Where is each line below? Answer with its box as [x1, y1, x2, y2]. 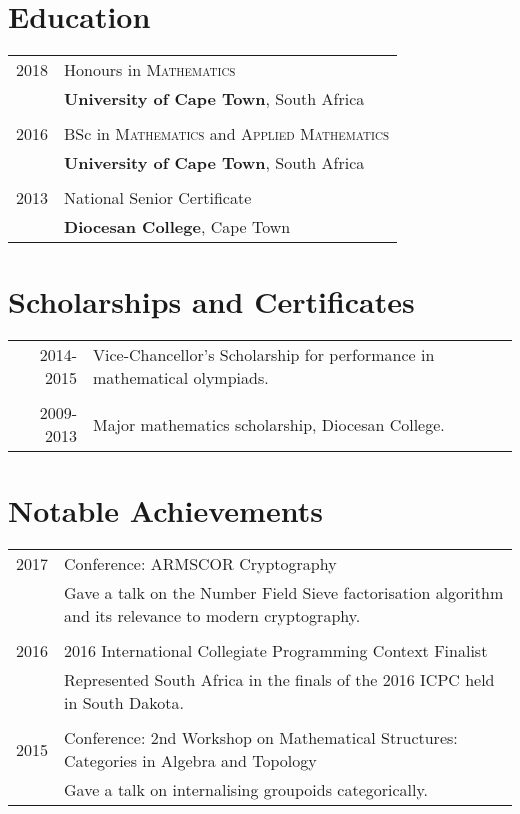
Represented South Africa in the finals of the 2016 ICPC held [64, 668, 495, 692]
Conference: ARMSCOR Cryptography [64, 552, 337, 576]
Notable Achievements [8, 490, 323, 531]
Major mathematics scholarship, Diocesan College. [93, 412, 445, 436]
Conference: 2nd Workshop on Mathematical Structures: [64, 726, 458, 750]
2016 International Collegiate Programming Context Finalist [64, 639, 488, 663]
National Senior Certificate [64, 186, 252, 210]
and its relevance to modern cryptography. [64, 604, 361, 628]
